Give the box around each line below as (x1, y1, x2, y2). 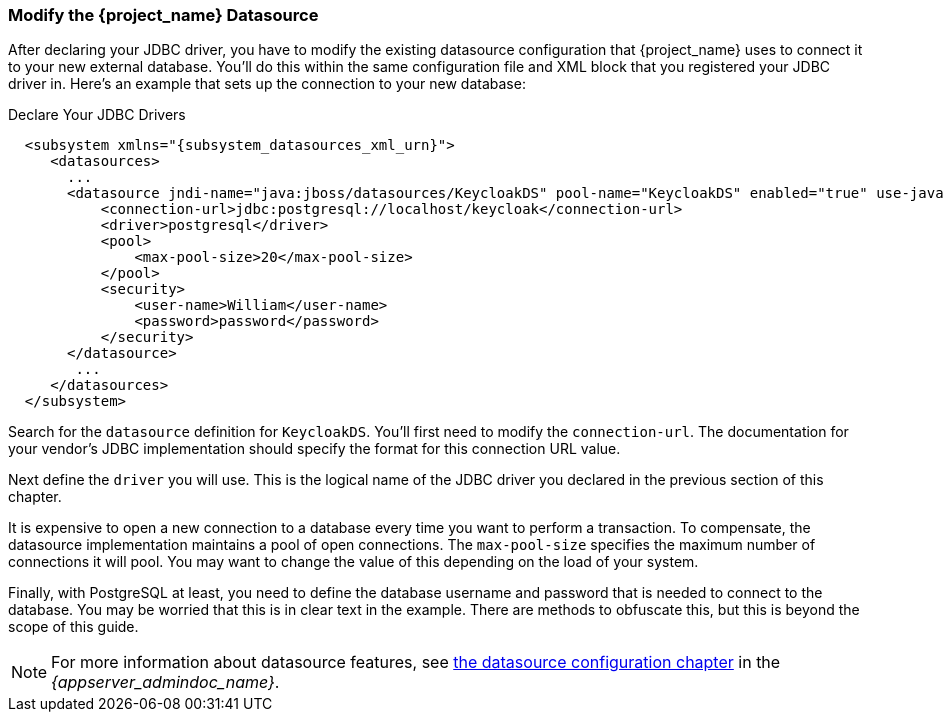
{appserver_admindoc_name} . (51, 672, 280, 693)
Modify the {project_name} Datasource (8, 5, 319, 25)
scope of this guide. (8, 618, 139, 636)
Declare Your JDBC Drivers (8, 106, 186, 124)
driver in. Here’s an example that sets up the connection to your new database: (8, 75, 526, 93)
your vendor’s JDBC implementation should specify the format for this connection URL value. (8, 440, 621, 458)
